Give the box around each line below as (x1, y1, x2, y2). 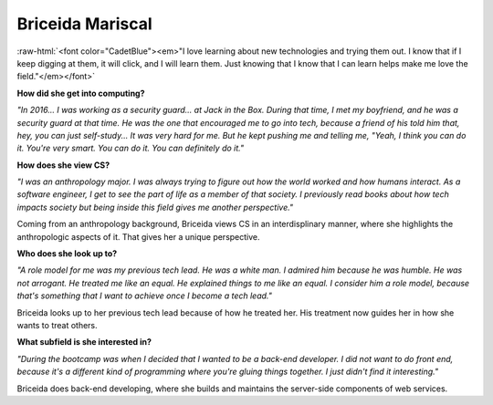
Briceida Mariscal (16, 14, 152, 34)
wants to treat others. (16, 319, 98, 330)
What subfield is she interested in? (16, 337, 152, 348)
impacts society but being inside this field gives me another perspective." (16, 202, 294, 213)
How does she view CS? (16, 160, 110, 171)
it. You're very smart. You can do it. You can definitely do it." (16, 142, 245, 154)
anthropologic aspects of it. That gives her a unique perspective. (16, 231, 260, 242)
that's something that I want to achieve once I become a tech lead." (16, 290, 273, 301)
